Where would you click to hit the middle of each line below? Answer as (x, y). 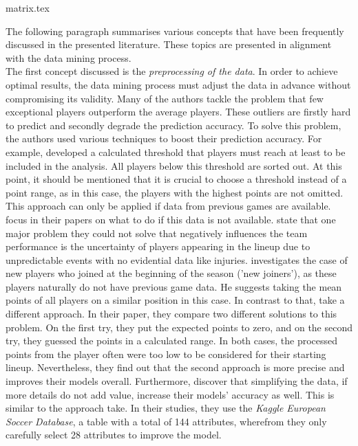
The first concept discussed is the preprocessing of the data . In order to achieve (172, 71)
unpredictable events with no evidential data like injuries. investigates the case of (177, 259)
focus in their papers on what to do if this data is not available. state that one (171, 219)
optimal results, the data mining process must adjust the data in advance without (178, 84)
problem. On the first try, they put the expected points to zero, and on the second (179, 327)
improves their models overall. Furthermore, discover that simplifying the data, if (177, 381)
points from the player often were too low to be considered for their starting (166, 354)
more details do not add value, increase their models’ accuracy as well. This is (170, 394)
